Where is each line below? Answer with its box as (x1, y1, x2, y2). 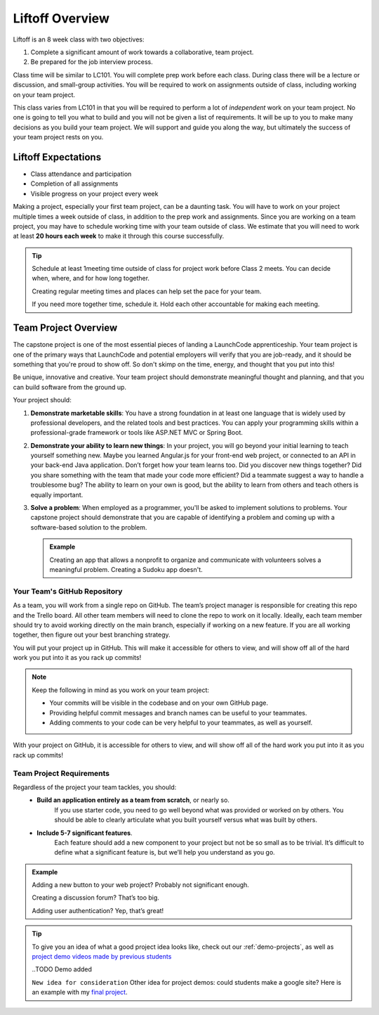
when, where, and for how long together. (32, 274, 150, 283)
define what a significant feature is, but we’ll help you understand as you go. (54, 848, 275, 857)
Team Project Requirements (13, 768, 110, 778)
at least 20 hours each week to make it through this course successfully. (13, 232, 225, 241)
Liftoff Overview (13, 11, 110, 26)
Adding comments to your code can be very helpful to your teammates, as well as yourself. (49, 718, 313, 727)
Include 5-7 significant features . (36, 829, 133, 837)
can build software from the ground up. (13, 383, 126, 391)
